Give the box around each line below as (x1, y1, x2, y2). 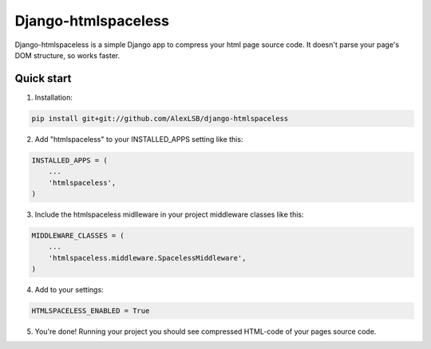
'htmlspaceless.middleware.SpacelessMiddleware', (48, 253, 247, 262)
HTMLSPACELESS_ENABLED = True (31, 307, 150, 316)
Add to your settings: (34, 285, 104, 295)
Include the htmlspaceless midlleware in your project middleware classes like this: (34, 210, 304, 219)
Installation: (34, 92, 73, 102)
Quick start (14, 72, 72, 85)
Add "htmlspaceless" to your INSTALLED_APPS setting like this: (34, 134, 243, 143)
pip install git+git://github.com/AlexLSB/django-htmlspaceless (31, 114, 289, 123)
